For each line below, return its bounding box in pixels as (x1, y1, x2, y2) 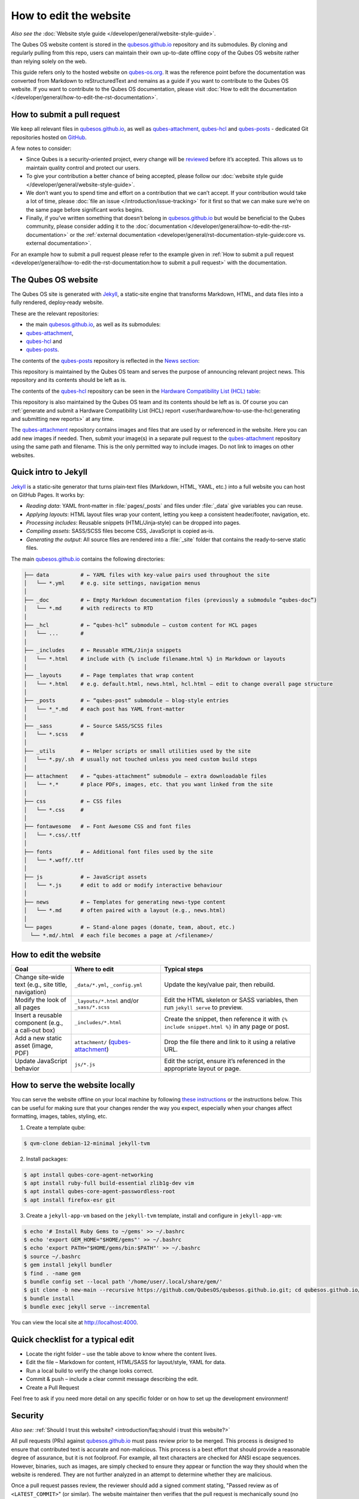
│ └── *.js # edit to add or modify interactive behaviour (23, 882, 223, 889)
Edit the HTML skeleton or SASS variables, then (164, 995, 299, 1004)
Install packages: (26, 1155, 68, 1163)
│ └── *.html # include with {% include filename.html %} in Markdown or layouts (23, 655, 286, 662)
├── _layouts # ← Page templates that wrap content (23, 672, 194, 679)
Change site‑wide (14, 973, 65, 981)
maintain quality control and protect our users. (26, 164, 141, 171)
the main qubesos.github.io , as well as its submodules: (26, 321, 161, 328)
